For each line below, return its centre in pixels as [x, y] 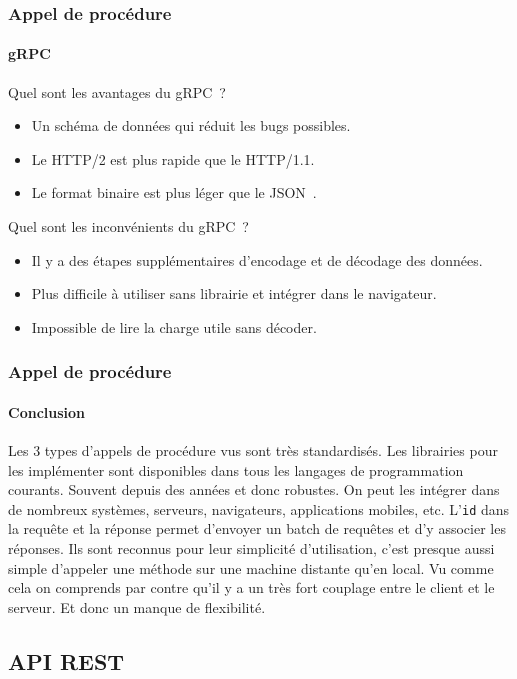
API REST [66, 660]
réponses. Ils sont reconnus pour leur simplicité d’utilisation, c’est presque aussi [251, 548]
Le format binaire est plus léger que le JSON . [174, 192]
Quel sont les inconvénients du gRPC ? [128, 226]
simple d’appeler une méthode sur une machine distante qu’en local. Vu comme [251, 567]
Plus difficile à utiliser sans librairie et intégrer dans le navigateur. [234, 293]
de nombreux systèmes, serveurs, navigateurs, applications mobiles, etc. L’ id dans [259, 508]
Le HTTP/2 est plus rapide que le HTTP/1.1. [173, 158]
